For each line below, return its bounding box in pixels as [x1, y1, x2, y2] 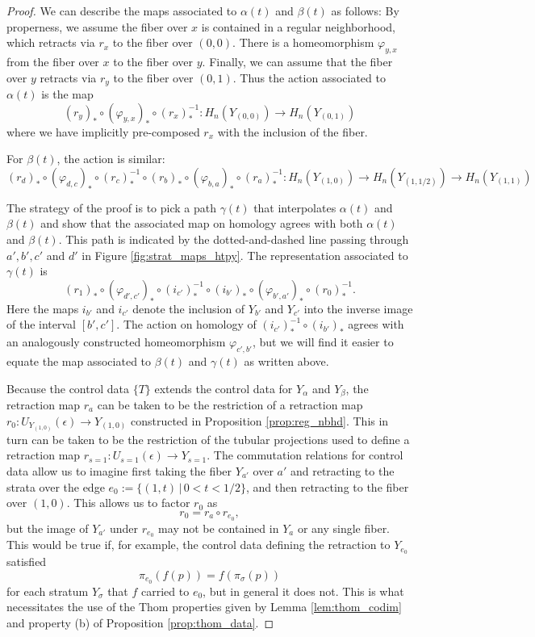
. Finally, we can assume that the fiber [202, 52, 393, 69]
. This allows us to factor [66, 494, 190, 511]
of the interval [6, 316, 76, 333]
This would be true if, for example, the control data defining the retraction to [6, 536, 391, 553]
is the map [41, 86, 94, 103]
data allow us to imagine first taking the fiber [6, 462, 232, 479]
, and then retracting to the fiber [246, 478, 409, 495]
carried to [141, 582, 190, 599]
